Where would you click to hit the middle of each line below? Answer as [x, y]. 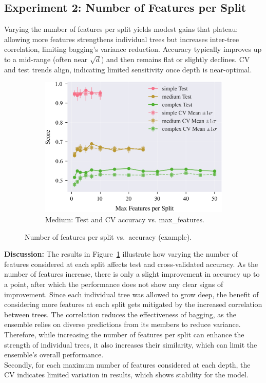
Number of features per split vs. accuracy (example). [108, 236]
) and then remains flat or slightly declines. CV [175, 59]
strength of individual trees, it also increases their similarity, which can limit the [131, 344]
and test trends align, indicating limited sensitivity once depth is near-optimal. [128, 69]
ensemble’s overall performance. [54, 355]
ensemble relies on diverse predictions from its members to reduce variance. [122, 324]
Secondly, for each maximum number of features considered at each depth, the [127, 364]
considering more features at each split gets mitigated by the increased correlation [133, 304]
